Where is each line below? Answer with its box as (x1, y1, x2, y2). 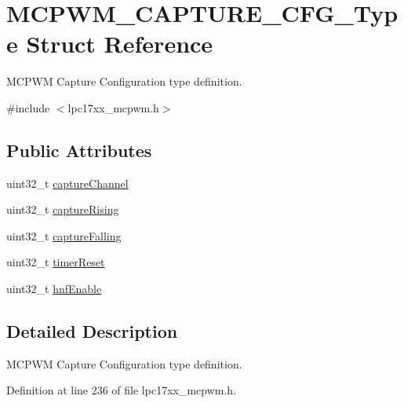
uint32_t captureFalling (6, 227, 122, 244)
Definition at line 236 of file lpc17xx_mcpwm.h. (6, 382, 237, 398)
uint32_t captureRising (6, 201, 119, 218)
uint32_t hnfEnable (6, 280, 102, 297)
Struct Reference (26, 27, 213, 60)
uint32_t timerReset (6, 254, 105, 270)
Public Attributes (6, 137, 152, 162)
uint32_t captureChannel (6, 174, 129, 191)
